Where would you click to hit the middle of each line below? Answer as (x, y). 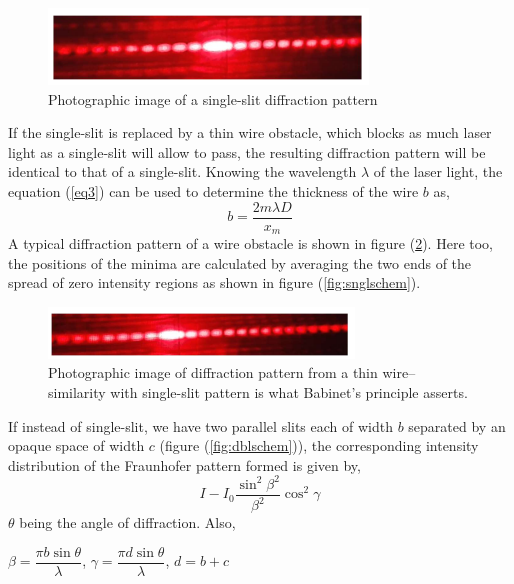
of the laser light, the (438, 171)
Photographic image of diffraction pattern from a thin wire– (232, 372)
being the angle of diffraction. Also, (127, 522)
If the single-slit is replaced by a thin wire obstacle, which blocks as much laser (250, 132)
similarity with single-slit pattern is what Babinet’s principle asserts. (258, 392)
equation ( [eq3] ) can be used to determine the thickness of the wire (213, 190)
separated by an (457, 425)
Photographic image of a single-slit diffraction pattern (213, 98)
